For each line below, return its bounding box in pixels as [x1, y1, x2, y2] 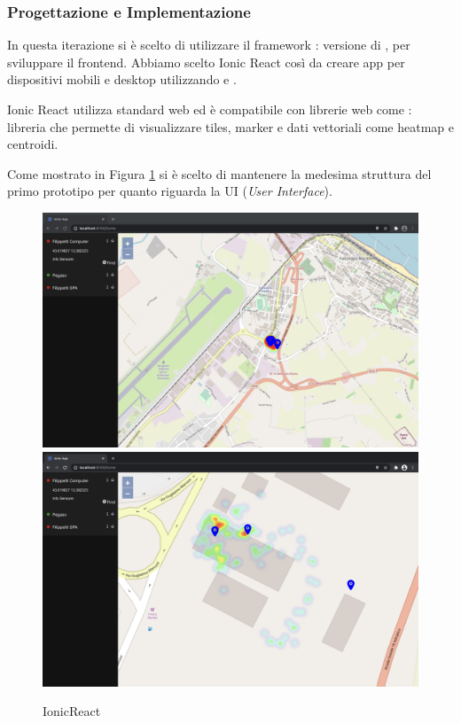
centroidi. [7, 135, 59, 153]
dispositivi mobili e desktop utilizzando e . [7, 70, 237, 89]
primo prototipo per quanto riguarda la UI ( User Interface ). [7, 182, 332, 200]
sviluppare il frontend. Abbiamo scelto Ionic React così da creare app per [7, 52, 405, 71]
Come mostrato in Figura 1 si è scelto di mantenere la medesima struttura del [7, 164, 432, 183]
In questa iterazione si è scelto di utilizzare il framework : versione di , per [7, 35, 410, 54]
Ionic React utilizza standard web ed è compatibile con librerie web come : [7, 100, 412, 118]
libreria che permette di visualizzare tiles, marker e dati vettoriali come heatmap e [7, 117, 454, 136]
